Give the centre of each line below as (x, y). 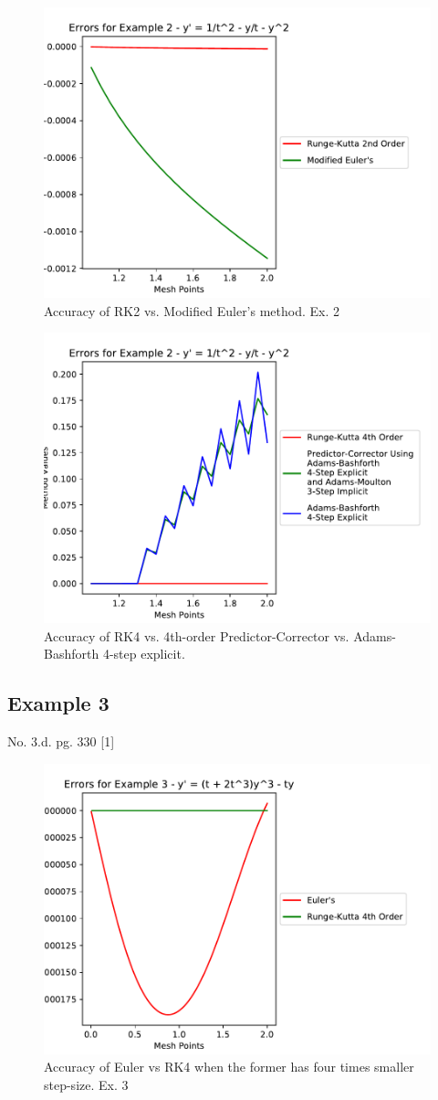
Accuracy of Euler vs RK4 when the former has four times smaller (229, 1067)
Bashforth (72, 654)
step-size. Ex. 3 (86, 1084)
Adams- (375, 635)
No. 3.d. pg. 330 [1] (61, 741)
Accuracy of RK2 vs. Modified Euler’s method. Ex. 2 (192, 310)
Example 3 (58, 703)
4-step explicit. (144, 654)
